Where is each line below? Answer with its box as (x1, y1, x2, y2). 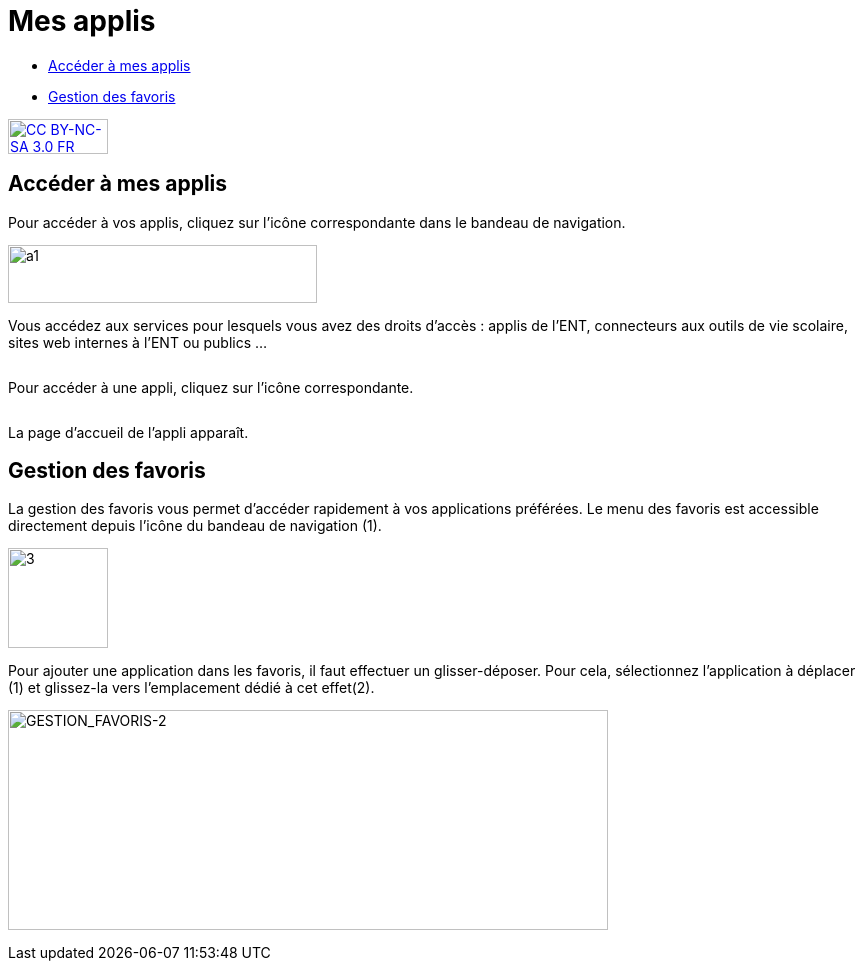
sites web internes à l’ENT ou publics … (8, 333, 268, 351)
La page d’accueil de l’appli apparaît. (8, 423, 249, 441)
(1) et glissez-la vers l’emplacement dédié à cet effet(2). (8, 679, 375, 697)
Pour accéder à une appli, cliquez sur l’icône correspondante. (8, 378, 414, 396)
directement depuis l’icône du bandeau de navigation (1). (8, 517, 382, 535)
